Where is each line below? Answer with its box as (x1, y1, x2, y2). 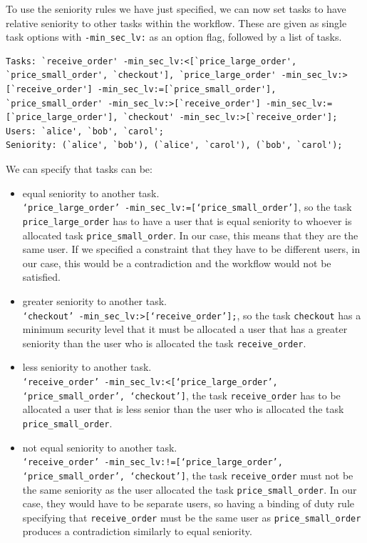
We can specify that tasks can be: (6, 161, 153, 176)
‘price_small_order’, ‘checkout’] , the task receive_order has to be (22, 387, 341, 402)
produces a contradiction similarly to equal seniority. (22, 524, 252, 539)
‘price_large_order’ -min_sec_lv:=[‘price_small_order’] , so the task (22, 199, 352, 214)
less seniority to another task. (22, 359, 152, 374)
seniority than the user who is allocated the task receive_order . (22, 335, 306, 350)
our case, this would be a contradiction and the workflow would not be (22, 255, 331, 270)
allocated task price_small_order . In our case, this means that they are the (22, 227, 358, 242)
